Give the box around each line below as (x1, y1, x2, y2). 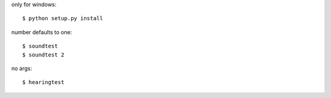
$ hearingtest (22, 79, 64, 86)
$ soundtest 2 (22, 51, 64, 58)
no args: (11, 65, 32, 72)
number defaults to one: (11, 28, 72, 36)
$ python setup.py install (22, 15, 104, 22)
